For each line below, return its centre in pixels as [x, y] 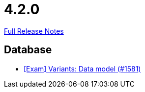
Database [28, 50]
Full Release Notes [34, 31]
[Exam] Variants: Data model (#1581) [82, 69]
